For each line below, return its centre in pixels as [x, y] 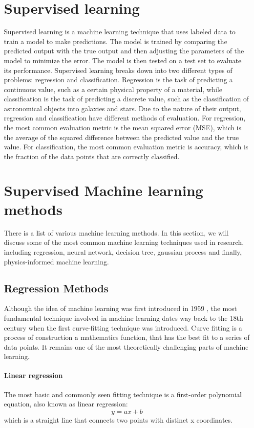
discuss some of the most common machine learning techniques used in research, [124, 242]
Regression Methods [56, 288]
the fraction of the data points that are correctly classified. [92, 156]
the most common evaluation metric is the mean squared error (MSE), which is [123, 128]
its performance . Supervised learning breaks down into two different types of [118, 70]
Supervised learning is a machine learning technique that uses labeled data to [120, 32]
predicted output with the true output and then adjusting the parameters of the [124, 51]
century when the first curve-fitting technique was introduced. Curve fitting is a [123, 327]
